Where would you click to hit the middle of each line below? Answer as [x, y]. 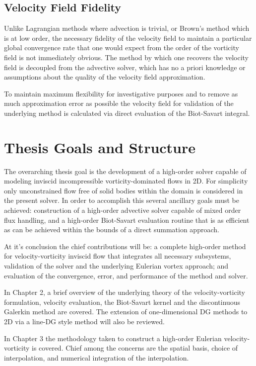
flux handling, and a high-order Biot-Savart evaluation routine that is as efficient [127, 220]
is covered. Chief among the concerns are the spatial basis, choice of [135, 348]
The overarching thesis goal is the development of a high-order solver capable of [125, 171]
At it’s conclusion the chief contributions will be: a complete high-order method [125, 246]
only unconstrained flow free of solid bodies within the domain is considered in [124, 190]
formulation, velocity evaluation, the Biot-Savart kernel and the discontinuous [122, 302]
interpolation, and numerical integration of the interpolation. [96, 357]
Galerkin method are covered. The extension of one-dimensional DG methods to [126, 312]
